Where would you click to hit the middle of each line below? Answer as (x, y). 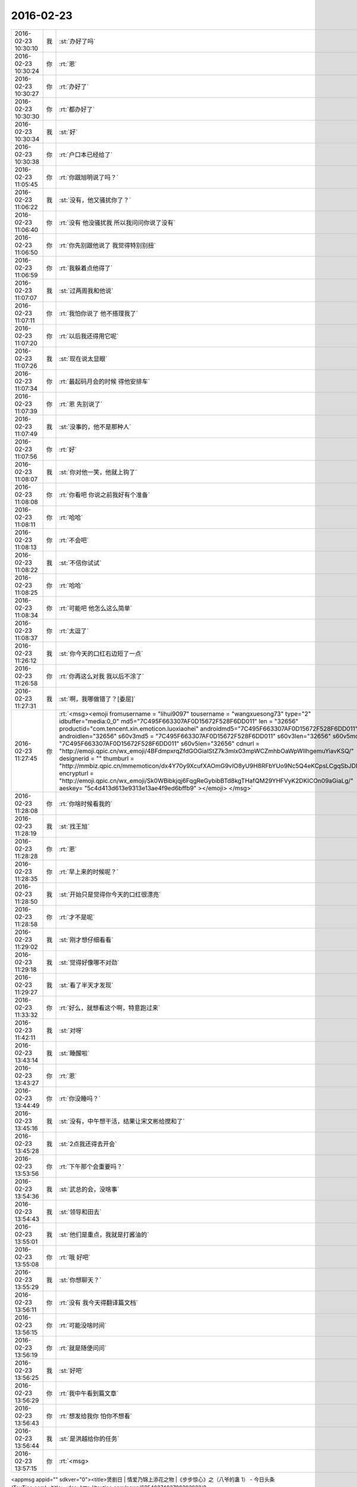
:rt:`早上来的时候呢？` (89, 871)
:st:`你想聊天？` (80, 1280)
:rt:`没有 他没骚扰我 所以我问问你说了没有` (117, 222)
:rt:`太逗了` (74, 630)
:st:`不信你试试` (80, 563)
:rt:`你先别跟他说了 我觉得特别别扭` (107, 245)
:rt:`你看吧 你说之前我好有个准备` (104, 495)
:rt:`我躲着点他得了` (86, 268)
